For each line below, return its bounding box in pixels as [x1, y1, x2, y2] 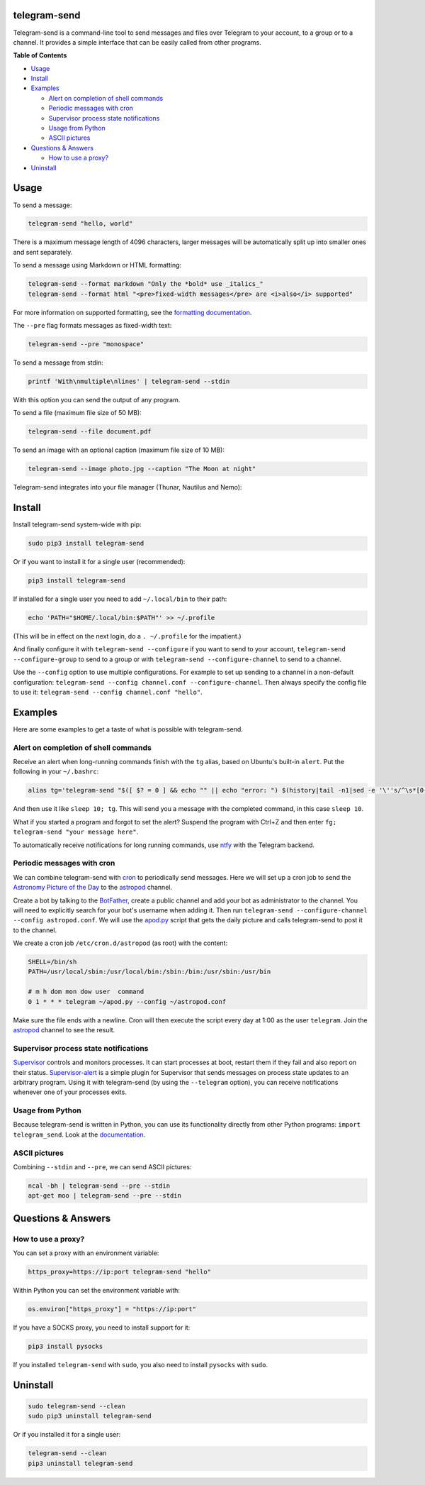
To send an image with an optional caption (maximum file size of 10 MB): [13, 446, 225, 454]
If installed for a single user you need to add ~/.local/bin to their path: [13, 595, 227, 603]
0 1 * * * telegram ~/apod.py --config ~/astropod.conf [28, 998, 227, 1005]
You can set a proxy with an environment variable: [13, 1249, 159, 1257]
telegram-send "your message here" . [13, 827, 139, 837]
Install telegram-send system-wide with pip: [13, 520, 142, 529]
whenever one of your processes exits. [13, 1088, 127, 1096]
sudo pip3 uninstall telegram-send [28, 1412, 152, 1420]
